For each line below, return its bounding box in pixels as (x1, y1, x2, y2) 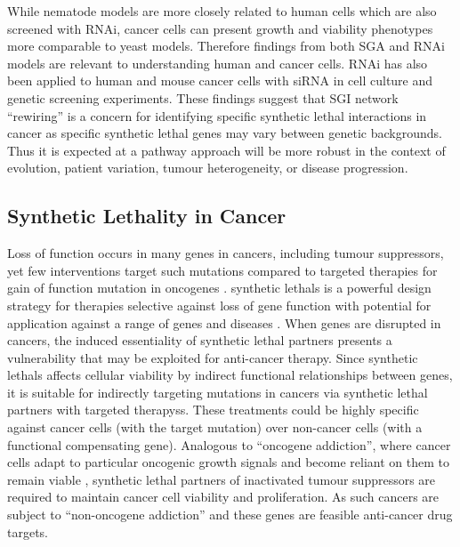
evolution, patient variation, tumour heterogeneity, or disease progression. (7, 158, 408, 177)
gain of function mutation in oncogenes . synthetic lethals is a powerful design (7, 278, 432, 297)
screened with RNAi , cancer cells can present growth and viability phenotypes (7, 19, 433, 37)
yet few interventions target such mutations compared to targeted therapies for (7, 261, 438, 279)
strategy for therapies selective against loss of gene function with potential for (7, 295, 432, 314)
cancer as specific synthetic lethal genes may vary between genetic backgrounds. (7, 124, 442, 142)
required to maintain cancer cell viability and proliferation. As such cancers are (7, 487, 440, 506)
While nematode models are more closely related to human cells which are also (7, 2, 437, 20)
